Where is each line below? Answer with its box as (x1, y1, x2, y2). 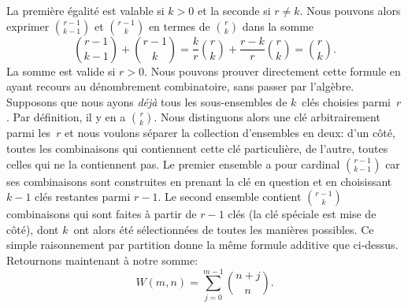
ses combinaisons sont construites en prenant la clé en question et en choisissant (6, 173, 392, 189)
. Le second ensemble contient (158, 188, 302, 205)
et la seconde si (197, 2, 271, 18)
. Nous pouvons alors (299, 2, 401, 18)
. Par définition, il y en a (6, 109, 126, 125)
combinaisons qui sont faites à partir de (6, 206, 197, 222)
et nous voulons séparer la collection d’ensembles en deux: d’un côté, (65, 124, 395, 141)
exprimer (6, 17, 50, 34)
